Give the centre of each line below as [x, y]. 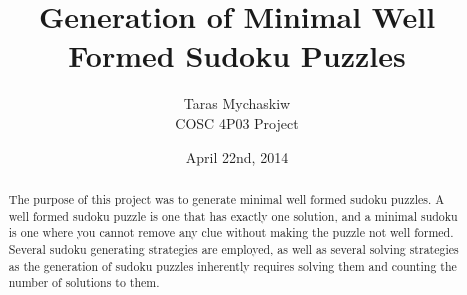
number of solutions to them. [84, 282]
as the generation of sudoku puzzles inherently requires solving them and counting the [232, 265]
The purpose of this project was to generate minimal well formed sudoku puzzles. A [226, 198]
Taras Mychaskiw [237, 103]
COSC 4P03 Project [237, 122]
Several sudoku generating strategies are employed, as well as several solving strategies [233, 248]
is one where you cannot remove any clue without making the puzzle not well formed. [231, 232]
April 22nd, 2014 [237, 156]
